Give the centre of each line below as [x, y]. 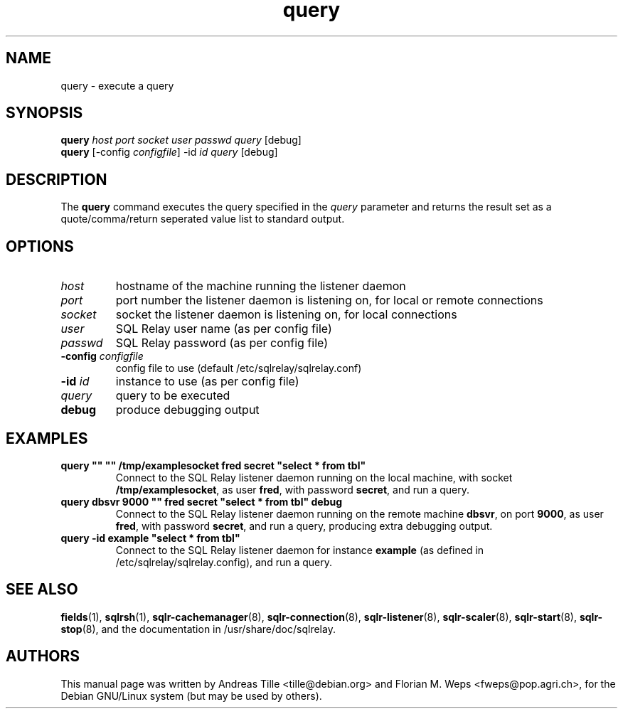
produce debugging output [187, 410]
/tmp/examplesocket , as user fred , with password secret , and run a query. [293, 489]
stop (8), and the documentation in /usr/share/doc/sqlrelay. [198, 629]
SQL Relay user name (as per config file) [224, 329]
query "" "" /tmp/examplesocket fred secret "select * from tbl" [213, 465]
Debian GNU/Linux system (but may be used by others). [191, 696]
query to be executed [173, 396]
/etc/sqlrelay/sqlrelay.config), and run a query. [224, 562]
